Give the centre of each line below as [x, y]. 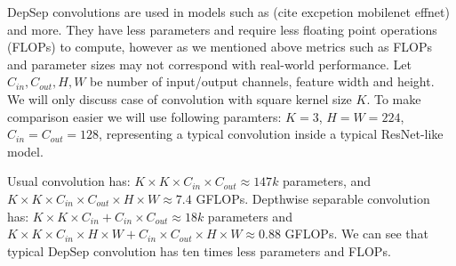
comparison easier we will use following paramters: [144, 116]
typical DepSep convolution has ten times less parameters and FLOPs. [199, 250]
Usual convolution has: [69, 181]
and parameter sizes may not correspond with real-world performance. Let [209, 64]
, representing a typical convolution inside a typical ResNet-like [271, 134]
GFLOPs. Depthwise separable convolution [313, 198]
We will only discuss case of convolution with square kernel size [180, 98]
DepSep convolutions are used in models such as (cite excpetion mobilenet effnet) [228, 12]
